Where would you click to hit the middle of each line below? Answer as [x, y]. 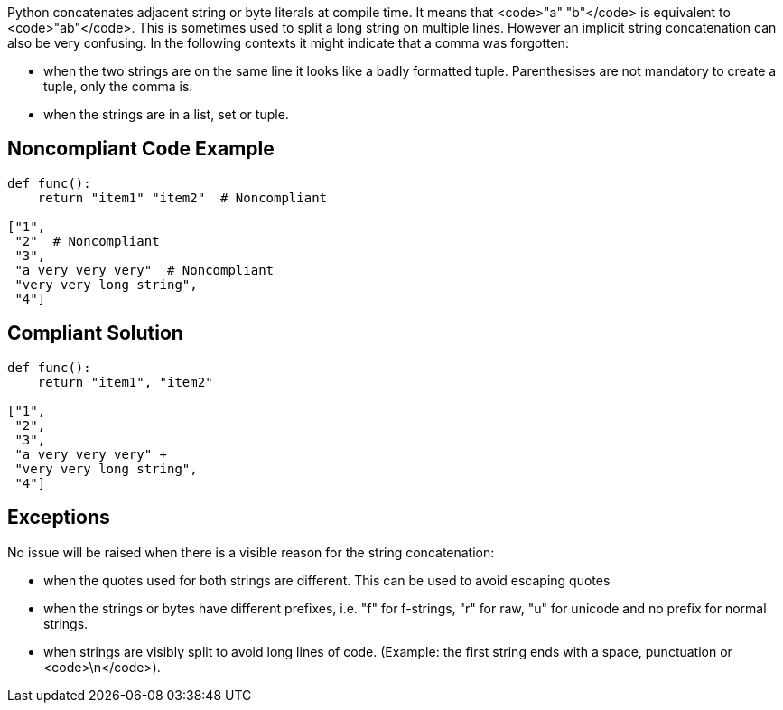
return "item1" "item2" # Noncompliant [182, 197]
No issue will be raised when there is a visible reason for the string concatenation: [251, 552]
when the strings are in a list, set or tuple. [166, 114]
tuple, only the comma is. [118, 86]
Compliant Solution [95, 333]
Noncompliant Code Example [141, 149]
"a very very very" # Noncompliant [144, 270]
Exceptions [59, 518]
